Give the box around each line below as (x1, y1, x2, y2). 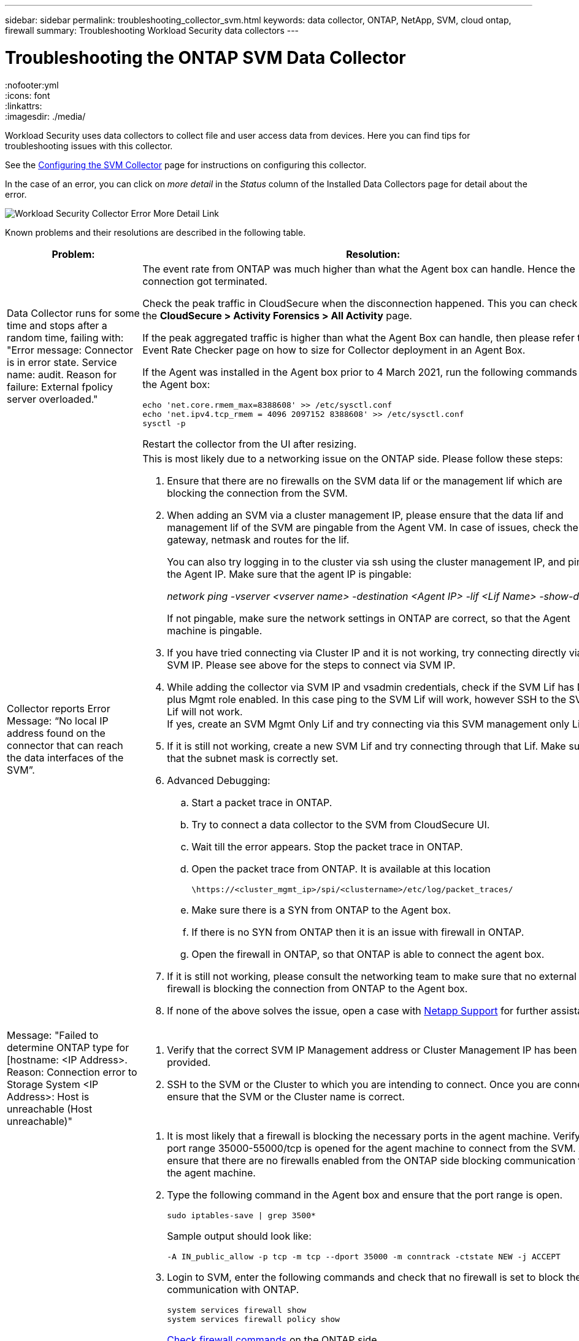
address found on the (7, 727, 105, 739)
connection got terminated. (142, 274, 267, 287)
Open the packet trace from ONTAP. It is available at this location (191, 862, 491, 875)
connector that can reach (7, 739, 123, 752)
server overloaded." (7, 393, 98, 405)
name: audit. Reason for (7, 368, 117, 381)
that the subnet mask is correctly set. (167, 752, 339, 764)
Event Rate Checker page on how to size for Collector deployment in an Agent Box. (142, 343, 526, 356)
